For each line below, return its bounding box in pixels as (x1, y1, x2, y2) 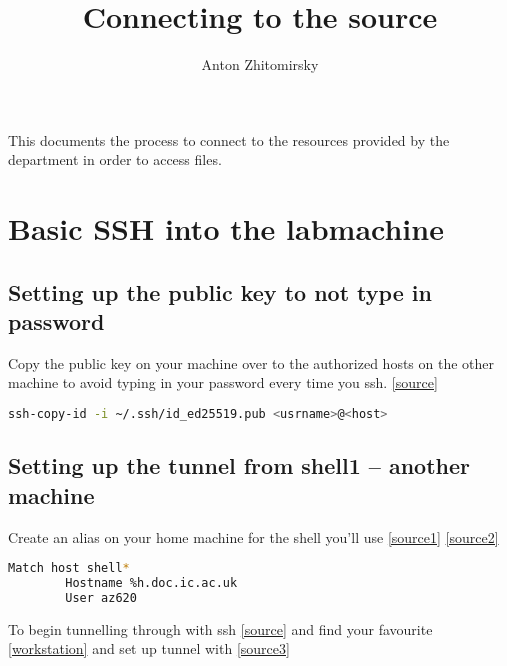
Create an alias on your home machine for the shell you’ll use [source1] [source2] (8, 526, 499, 547)
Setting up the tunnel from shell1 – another (8, 450, 471, 481)
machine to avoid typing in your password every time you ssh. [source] (8, 372, 438, 393)
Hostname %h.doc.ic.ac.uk (65, 576, 238, 590)
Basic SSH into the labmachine (8, 208, 444, 249)
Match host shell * (8, 561, 130, 576)
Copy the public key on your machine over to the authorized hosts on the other (8, 352, 495, 373)
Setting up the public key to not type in (8, 276, 432, 307)
